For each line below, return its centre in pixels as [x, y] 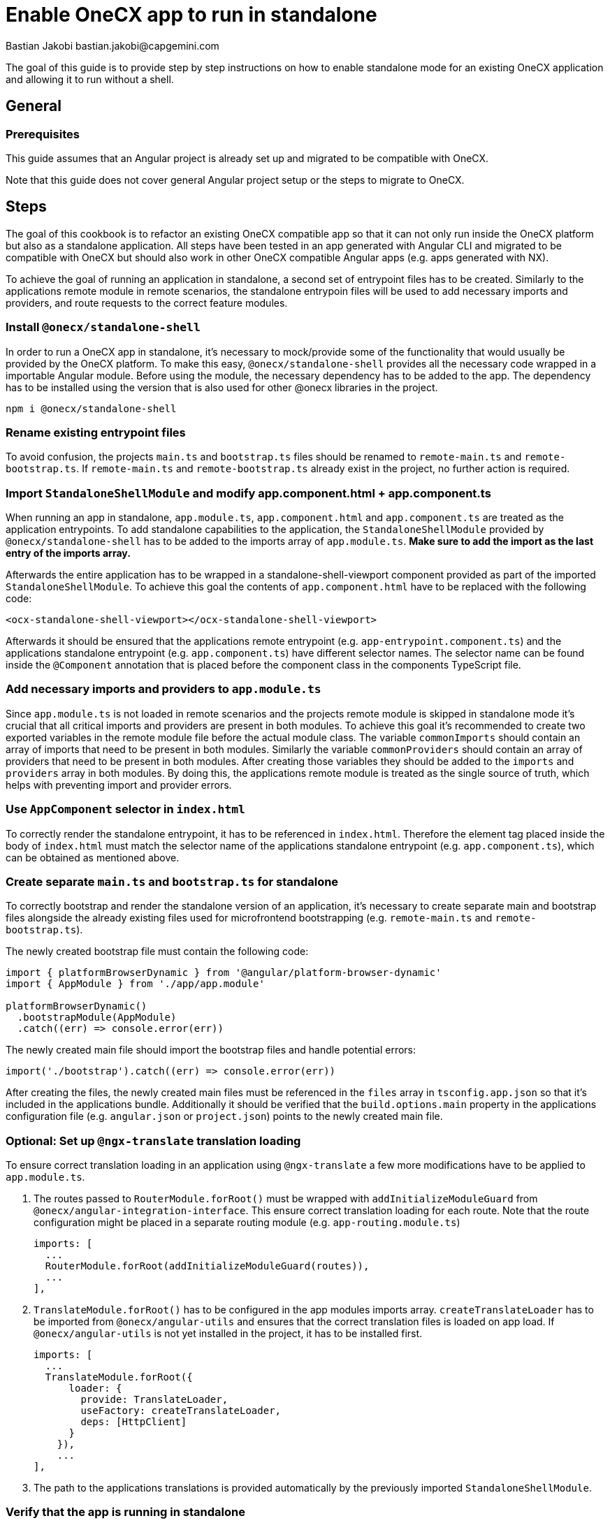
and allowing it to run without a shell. [90, 79]
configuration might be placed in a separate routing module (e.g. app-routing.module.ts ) [247, 1223]
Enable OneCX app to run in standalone [191, 15]
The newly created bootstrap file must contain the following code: [157, 952]
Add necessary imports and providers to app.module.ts [164, 689]
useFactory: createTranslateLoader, [181, 1411]
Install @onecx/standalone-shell [103, 327]
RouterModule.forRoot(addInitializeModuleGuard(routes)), [207, 1266]
